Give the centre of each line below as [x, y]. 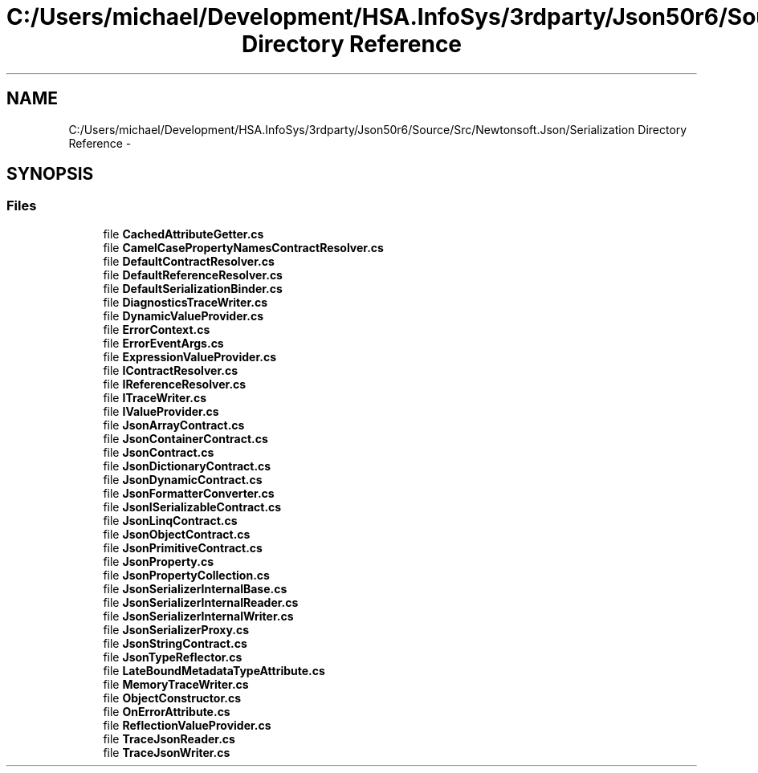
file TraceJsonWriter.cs [167, 752]
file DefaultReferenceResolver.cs [193, 275]
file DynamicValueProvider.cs [183, 315]
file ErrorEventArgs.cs [163, 343]
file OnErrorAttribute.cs [167, 711]
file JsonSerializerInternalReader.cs [201, 602]
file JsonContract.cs [159, 452]
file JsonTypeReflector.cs [173, 657]
